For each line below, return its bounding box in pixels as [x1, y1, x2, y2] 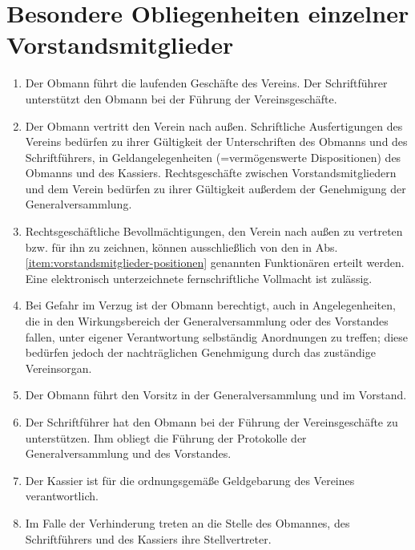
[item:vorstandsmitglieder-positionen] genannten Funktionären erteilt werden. [25, 254, 405, 271]
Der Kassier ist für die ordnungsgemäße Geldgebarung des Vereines [25, 471, 355, 488]
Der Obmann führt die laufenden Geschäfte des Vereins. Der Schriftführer [25, 75, 388, 91]
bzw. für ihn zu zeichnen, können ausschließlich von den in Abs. [25, 238, 338, 255]
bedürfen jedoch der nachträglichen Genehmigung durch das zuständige [25, 344, 376, 361]
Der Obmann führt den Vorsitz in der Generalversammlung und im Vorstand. [25, 386, 407, 403]
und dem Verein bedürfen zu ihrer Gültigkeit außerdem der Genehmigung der [25, 180, 406, 196]
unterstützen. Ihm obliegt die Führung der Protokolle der [25, 429, 307, 446]
